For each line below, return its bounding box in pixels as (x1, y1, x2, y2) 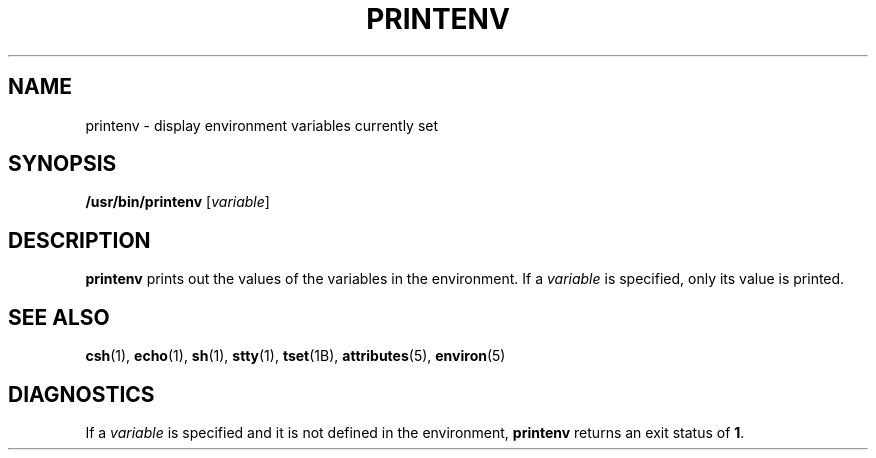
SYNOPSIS (8, 151, 117, 177)
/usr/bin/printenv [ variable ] (85, 193, 270, 211)
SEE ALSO (8, 304, 110, 330)
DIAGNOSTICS (8, 381, 155, 407)
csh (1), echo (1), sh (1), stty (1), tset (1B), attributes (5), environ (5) (85, 347, 506, 365)
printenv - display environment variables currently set (85, 116, 439, 134)
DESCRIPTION (8, 227, 151, 253)
